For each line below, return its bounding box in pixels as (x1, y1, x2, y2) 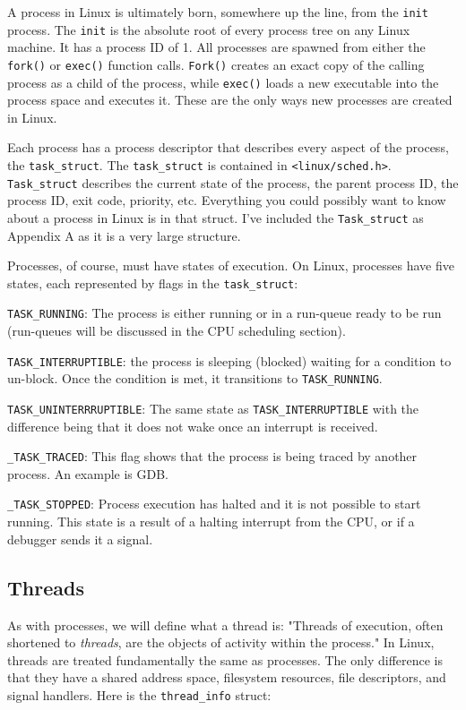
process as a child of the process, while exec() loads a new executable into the (7, 73, 439, 91)
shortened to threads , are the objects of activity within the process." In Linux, (7, 633, 435, 652)
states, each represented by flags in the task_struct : (7, 273, 298, 292)
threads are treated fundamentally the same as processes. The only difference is (7, 650, 444, 669)
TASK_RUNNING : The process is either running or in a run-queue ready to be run (7, 304, 442, 322)
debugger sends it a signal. (7, 529, 153, 548)
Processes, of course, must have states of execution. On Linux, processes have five (7, 256, 454, 275)
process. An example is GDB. (7, 464, 169, 483)
